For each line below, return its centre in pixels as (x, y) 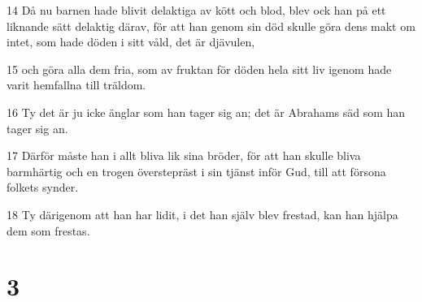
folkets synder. (43, 187)
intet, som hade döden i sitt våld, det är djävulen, (131, 42)
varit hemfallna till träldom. (76, 85)
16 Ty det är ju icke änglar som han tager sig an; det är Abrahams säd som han (206, 112)
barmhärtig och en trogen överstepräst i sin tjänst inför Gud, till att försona (196, 171)
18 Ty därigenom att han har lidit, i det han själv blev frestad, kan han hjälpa (202, 214)
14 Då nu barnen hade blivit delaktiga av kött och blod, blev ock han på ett (196, 10)
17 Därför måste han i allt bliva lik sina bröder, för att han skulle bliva (184, 155)
